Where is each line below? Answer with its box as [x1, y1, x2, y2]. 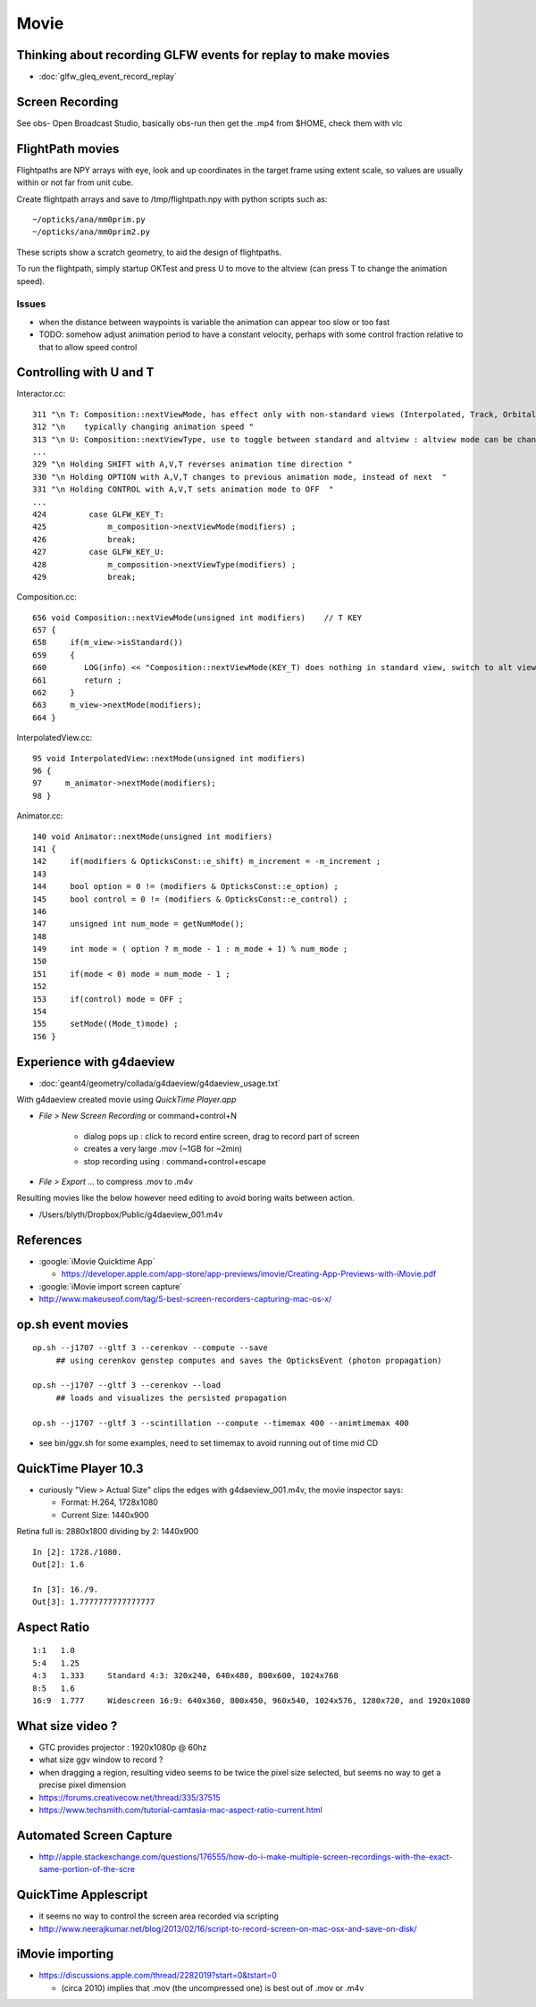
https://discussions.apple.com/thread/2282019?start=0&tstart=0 [38, 1970, 277, 1981]
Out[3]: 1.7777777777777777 [32, 1597, 155, 1608]
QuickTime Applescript [16, 1887, 148, 1902]
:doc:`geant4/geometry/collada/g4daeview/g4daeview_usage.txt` [38, 1078, 281, 1088]
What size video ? [16, 1718, 118, 1734]
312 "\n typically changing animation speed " [32, 422, 255, 432]
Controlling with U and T [16, 365, 155, 380]
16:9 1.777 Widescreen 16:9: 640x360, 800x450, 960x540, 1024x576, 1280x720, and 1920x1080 [32, 1696, 471, 1706]
